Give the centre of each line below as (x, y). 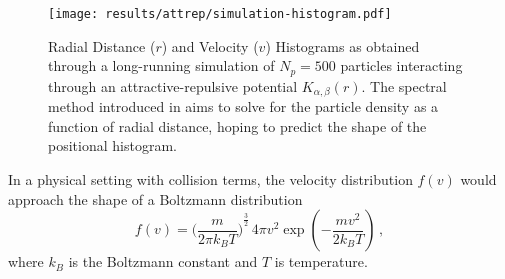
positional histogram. (112, 145)
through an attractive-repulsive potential (173, 85)
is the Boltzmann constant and (163, 261)
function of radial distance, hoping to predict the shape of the (237, 125)
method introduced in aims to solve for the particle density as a (243, 106)
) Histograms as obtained (342, 45)
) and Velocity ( (210, 45)
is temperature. (321, 261)
